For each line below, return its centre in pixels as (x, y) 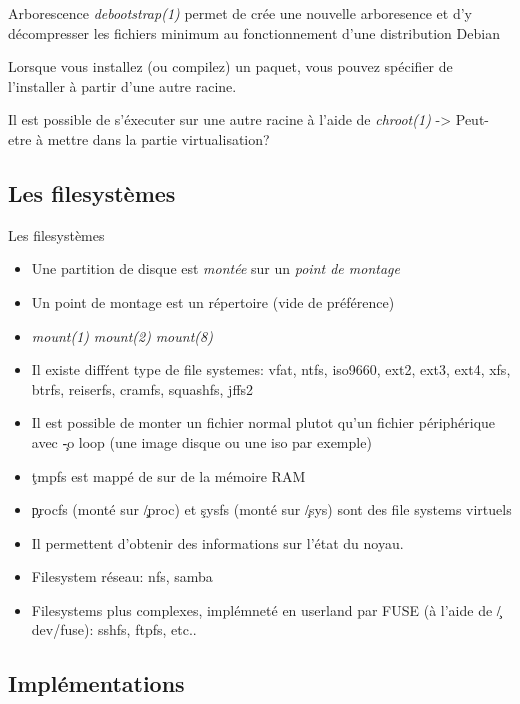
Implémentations (96, 683)
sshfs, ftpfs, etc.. (147, 629)
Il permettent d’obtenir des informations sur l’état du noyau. (217, 542)
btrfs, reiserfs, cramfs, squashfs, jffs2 (142, 388)
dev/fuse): (62, 629)
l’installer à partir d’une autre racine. (122, 85)
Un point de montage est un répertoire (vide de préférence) (213, 301)
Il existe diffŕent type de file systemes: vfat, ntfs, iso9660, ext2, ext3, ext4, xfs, (271, 369)
